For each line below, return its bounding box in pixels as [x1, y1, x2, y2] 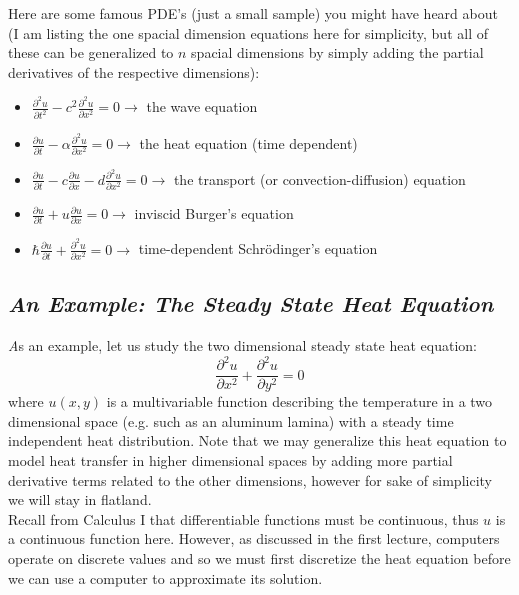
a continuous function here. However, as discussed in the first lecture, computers [8, 528, 500, 549]
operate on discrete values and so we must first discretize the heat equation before [8, 547, 511, 568]
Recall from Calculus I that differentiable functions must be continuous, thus [8, 508, 479, 529]
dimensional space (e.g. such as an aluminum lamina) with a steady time [8, 410, 454, 431]
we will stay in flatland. [8, 489, 152, 510]
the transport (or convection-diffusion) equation [173, 168, 466, 189]
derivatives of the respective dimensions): [8, 61, 260, 82]
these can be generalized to [8, 42, 174, 63]
